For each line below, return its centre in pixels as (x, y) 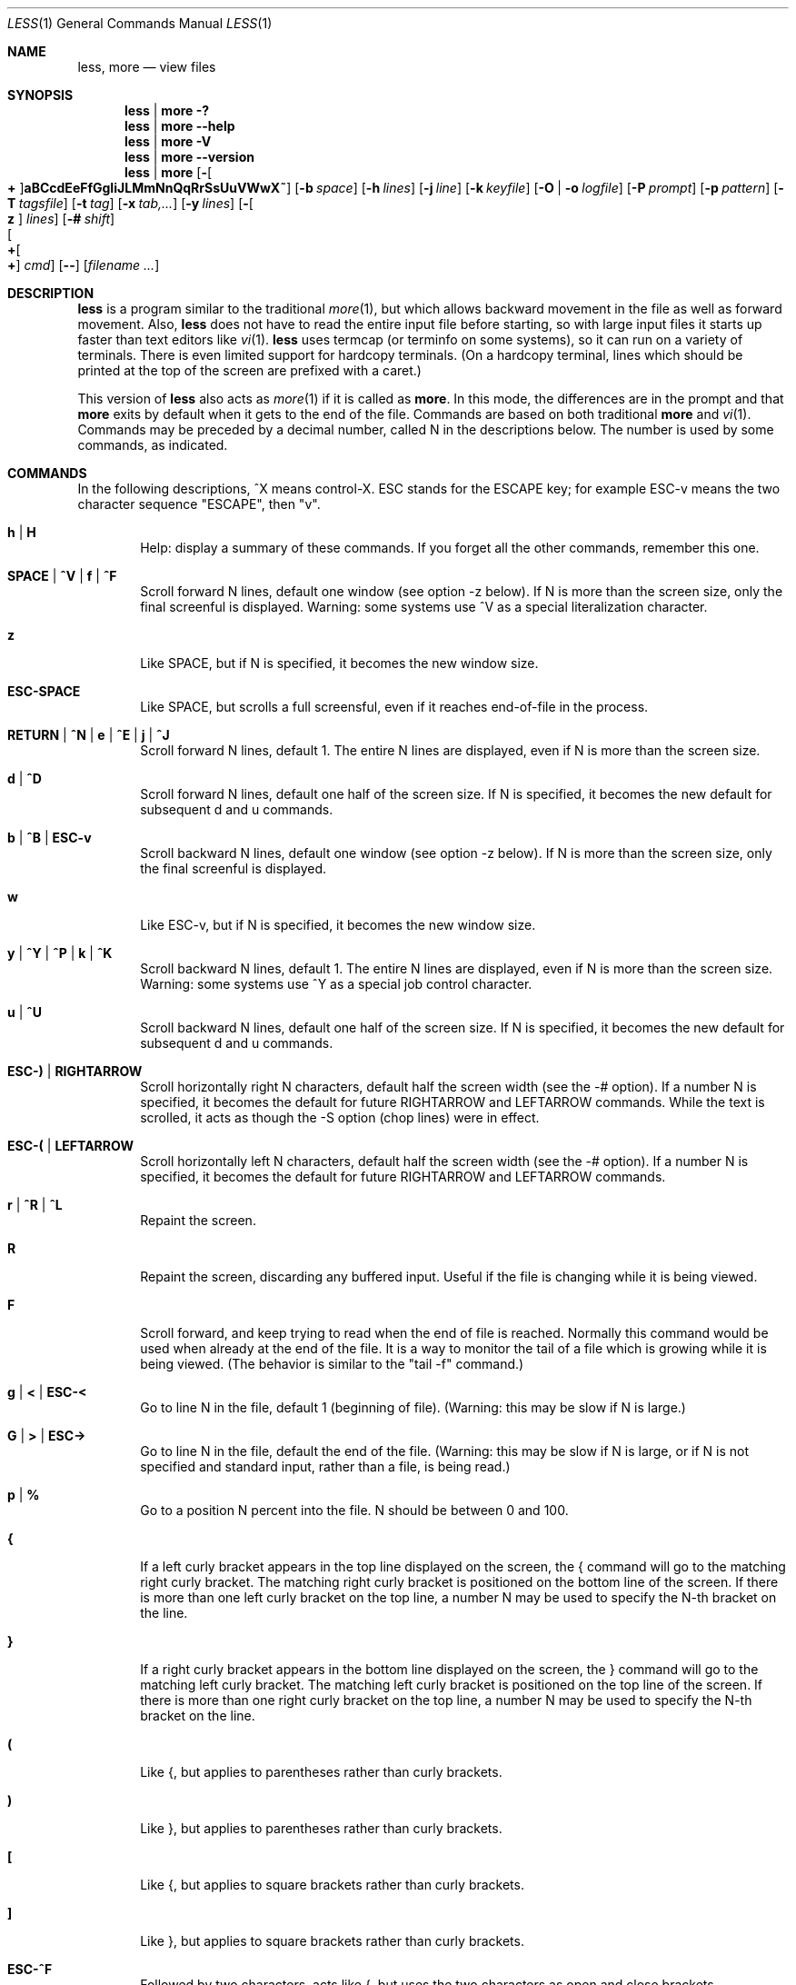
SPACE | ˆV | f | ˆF (62, 576)
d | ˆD (25, 778)
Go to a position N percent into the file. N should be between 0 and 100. (354, 1510)
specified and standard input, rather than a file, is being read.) (325, 1466)
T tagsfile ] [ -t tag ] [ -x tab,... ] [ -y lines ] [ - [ (130, 203)
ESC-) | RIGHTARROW (75, 1071)
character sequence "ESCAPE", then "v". (199, 504)
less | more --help (180, 126)
